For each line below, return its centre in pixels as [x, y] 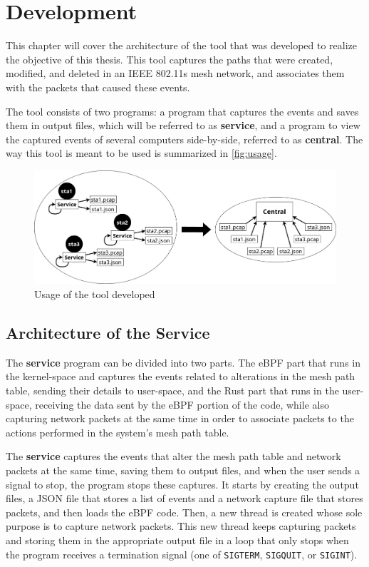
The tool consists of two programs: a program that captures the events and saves [182, 111]
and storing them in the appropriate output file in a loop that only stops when [177, 540]
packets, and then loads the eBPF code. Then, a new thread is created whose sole [184, 512]
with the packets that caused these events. [98, 87]
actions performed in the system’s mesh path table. [118, 432]
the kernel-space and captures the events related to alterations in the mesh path [181, 376]
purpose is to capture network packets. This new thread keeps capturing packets [181, 526]
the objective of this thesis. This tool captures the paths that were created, [170, 59]
